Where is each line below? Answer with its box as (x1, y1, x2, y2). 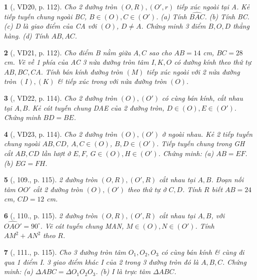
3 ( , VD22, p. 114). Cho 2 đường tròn (4, 92, 117, 103)
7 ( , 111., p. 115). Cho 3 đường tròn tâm (4, 246, 126, 257)
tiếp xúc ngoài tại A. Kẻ (176, 1, 250, 11)
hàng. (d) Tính (4, 31, 49, 40)
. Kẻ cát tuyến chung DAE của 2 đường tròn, (28, 102, 164, 113)
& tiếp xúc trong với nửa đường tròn (57, 76, 167, 86)
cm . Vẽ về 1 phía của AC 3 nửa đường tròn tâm (4, 57, 149, 67)
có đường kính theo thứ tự (174, 57, 251, 67)
